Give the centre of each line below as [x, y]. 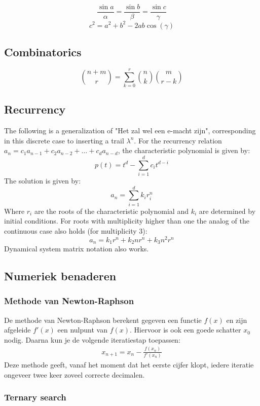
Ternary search [35, 397]
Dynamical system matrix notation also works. [77, 249]
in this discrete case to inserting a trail [64, 140]
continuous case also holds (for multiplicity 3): [76, 230]
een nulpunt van [82, 330]
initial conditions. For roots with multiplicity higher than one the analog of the [127, 221]
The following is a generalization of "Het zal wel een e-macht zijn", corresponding [130, 131]
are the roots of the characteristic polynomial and [111, 211]
